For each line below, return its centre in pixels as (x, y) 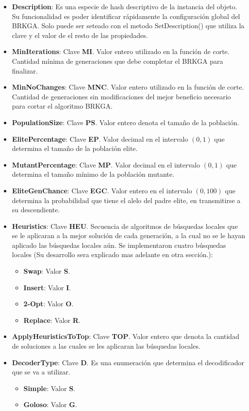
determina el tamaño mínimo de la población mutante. (93, 174)
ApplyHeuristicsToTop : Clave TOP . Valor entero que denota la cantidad (125, 336)
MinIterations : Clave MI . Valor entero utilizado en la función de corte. (121, 51)
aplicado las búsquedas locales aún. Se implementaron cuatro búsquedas (119, 245)
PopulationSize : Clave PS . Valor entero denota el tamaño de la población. (125, 122)
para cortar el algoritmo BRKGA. (62, 106)
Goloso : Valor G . (50, 404)
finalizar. (25, 70)
